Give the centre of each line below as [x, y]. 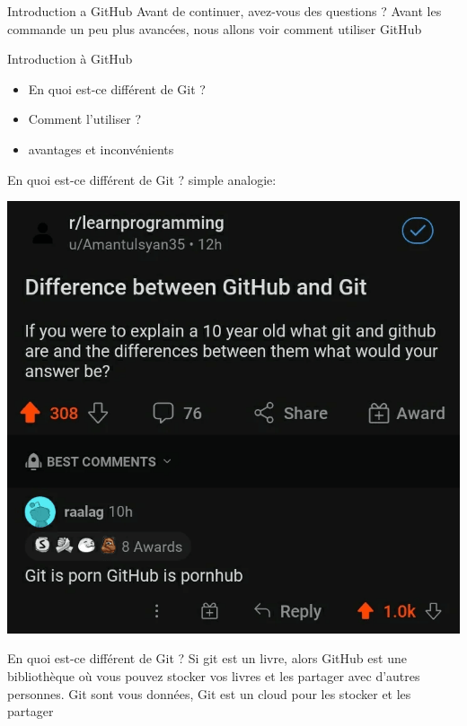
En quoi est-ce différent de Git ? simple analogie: [142, 179]
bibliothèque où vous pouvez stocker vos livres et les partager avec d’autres [214, 675]
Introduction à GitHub [70, 59]
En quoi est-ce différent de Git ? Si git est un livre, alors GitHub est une [207, 658]
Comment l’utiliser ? [85, 119]
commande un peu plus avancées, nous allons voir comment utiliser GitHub [215, 28]
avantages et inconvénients [101, 149]
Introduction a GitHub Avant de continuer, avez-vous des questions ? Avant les [225, 11]
